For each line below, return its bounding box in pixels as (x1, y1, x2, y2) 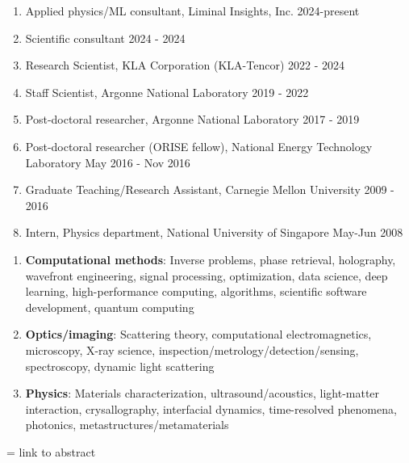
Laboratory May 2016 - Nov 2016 (25, 154, 190, 170)
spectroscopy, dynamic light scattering (25, 357, 215, 374)
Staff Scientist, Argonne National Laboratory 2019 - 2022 (25, 83, 309, 100)
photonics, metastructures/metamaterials (25, 416, 229, 433)
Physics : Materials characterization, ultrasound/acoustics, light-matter (25, 385, 380, 402)
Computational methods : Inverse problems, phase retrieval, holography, (25, 250, 396, 267)
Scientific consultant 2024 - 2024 (25, 29, 186, 46)
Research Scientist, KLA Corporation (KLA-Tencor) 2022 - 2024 (25, 57, 345, 74)
